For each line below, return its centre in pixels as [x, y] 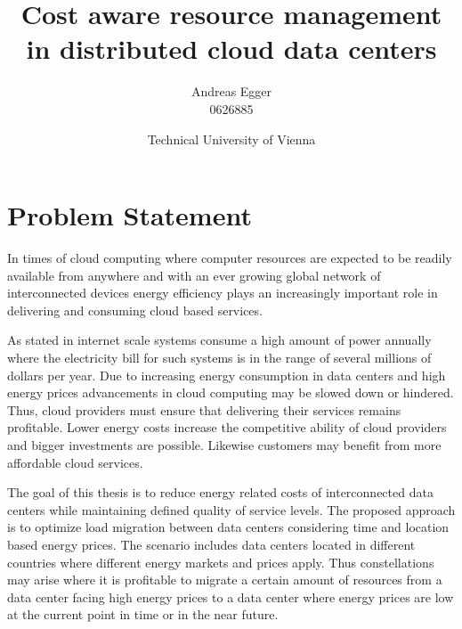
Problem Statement [130, 215]
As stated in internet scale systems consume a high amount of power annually [219, 340]
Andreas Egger [231, 91]
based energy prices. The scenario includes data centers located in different [211, 544]
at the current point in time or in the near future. [143, 614]
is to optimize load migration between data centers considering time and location [228, 527]
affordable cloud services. [75, 462]
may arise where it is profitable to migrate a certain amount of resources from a [225, 580]
